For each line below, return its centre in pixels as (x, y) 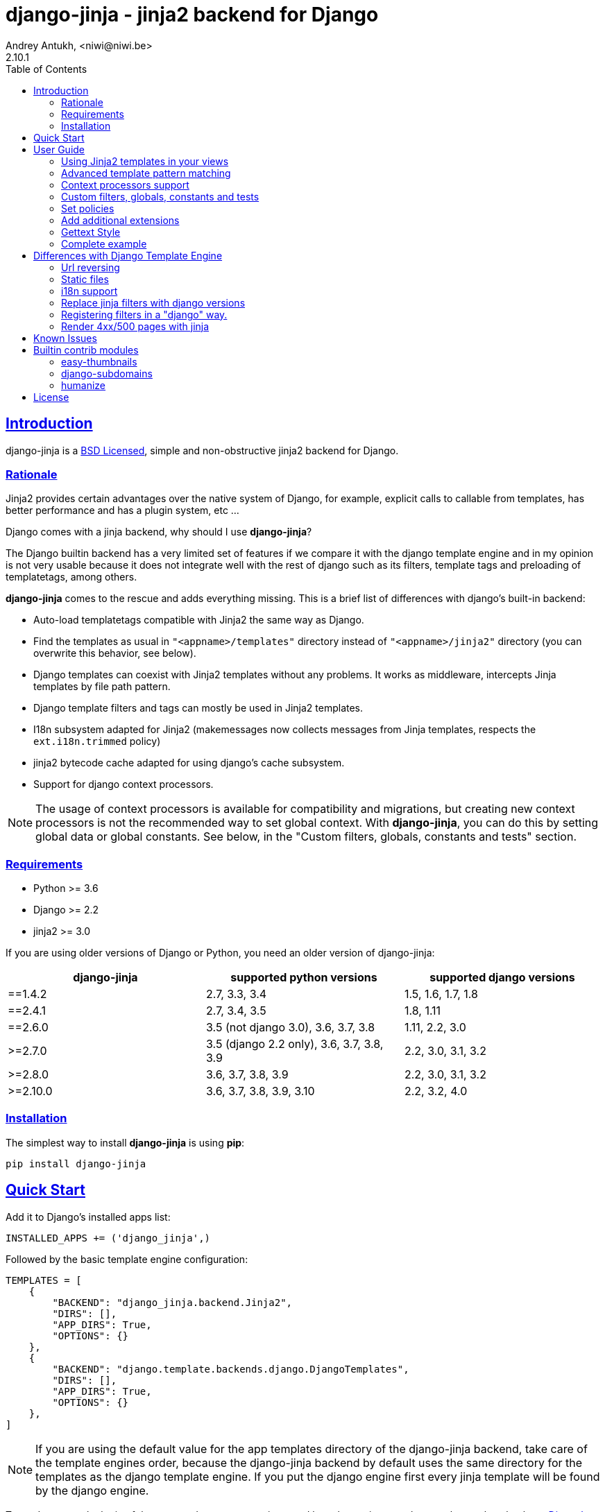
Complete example (104, 243)
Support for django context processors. (123, 784)
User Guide (59, 149)
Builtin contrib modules (86, 350)
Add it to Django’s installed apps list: (88, 1217)
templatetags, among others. (71, 577)
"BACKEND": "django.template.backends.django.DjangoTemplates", (231, 1369)
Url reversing (91, 267)
